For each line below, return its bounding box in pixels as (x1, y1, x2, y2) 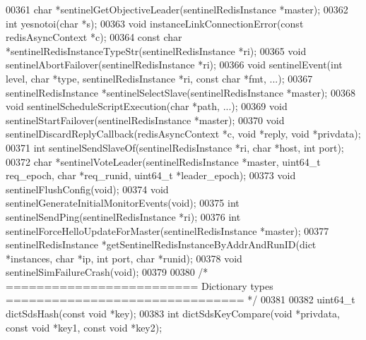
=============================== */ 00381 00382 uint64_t (6, 292, 355, 307)
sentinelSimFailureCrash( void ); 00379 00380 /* (6, 265, 208, 279)
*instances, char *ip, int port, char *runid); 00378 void (6, 250, 242, 265)
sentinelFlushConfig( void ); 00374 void (6, 181, 169, 196)
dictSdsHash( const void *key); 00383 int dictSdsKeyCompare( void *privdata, (6, 306, 340, 321)
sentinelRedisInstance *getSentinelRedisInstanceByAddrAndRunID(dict (6, 237, 317, 252)
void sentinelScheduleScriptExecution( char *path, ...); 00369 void (6, 99, 288, 114)
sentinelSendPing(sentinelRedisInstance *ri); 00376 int (6, 209, 241, 224)
